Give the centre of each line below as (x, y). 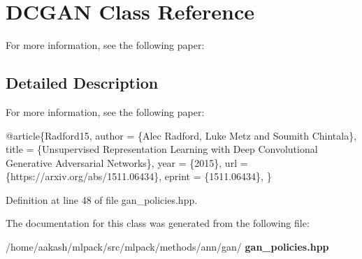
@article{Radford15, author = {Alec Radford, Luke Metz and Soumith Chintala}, (181, 135)
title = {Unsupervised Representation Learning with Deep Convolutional (162, 149)
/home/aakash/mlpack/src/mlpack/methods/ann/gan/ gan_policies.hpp (167, 247)
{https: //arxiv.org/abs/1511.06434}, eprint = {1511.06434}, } (139, 176)
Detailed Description (82, 83)
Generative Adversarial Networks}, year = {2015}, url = (127, 162)
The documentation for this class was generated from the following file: (158, 223)
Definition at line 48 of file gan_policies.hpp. (102, 199)
